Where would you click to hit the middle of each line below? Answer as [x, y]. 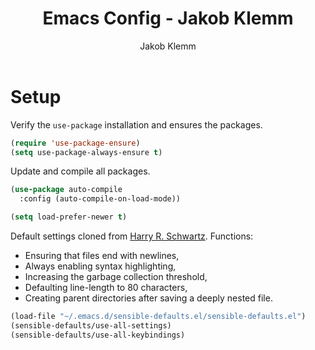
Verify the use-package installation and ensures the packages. [136, 124]
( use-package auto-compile [66, 190]
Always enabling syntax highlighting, [100, 266]
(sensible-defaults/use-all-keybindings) [98, 335]
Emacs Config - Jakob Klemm [168, 18]
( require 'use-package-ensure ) [75, 143]
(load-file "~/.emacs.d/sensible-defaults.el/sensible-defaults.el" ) [158, 317]
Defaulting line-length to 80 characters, [106, 288]
